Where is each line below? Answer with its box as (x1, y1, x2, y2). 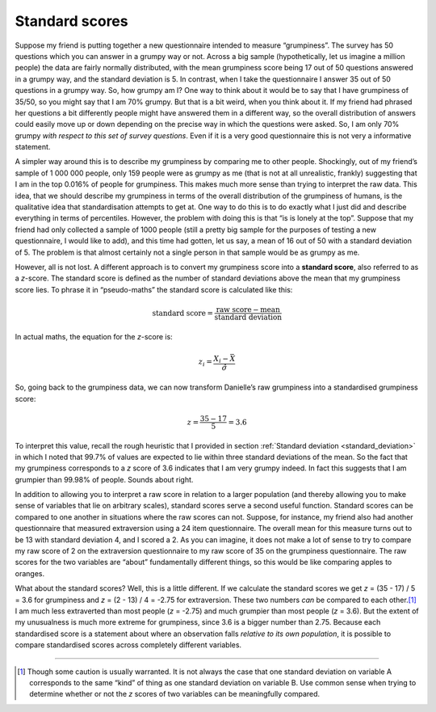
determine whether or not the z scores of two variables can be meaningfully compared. (29, 689, 321, 699)
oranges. (15, 568, 44, 578)
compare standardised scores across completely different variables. (15, 640, 242, 650)
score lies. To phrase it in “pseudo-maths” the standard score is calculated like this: (15, 284, 293, 294)
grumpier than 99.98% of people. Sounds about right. (15, 474, 194, 484)
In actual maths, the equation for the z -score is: (15, 331, 173, 341)
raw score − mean (216, 305, 280, 314)
